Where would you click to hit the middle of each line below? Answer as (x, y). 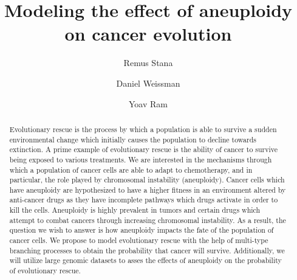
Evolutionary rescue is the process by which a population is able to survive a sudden (143, 129)
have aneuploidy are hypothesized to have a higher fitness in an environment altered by (148, 189)
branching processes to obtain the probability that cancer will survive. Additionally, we (147, 250)
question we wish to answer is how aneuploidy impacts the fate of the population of (142, 230)
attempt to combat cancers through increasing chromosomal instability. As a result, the (148, 220)
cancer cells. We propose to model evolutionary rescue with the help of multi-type (139, 240)
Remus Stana (148, 63)
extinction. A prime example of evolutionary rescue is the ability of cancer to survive (144, 149)
